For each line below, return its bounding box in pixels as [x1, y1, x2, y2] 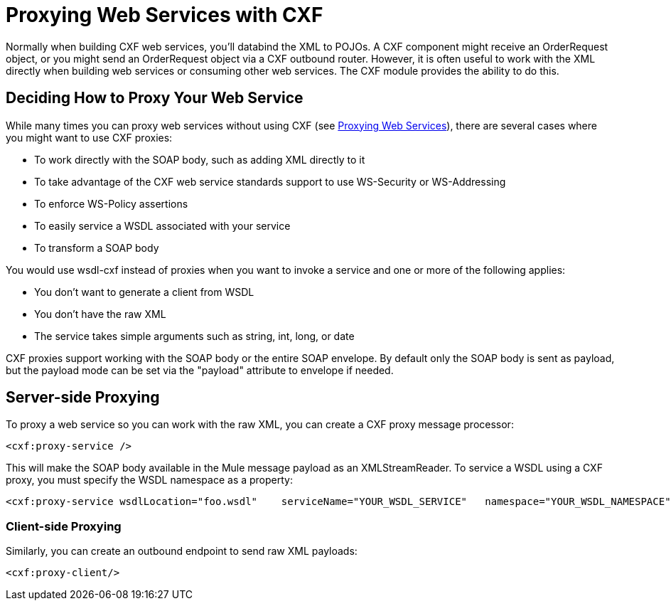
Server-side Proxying [6, 388, 160, 407]
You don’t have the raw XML [34, 307, 166, 320]
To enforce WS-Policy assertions [34, 197, 188, 210]
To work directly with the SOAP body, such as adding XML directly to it [34, 153, 365, 166]
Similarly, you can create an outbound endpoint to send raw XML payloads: [6, 545, 358, 558]
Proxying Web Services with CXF [6, 3, 323, 27]
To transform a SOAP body [34, 241, 159, 254]
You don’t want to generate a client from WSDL [34, 285, 254, 298]
